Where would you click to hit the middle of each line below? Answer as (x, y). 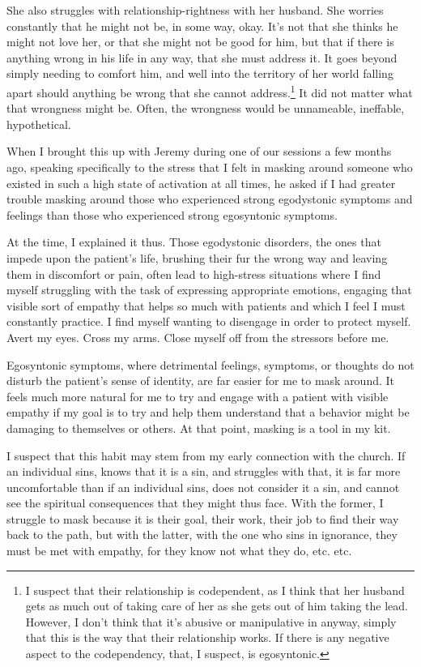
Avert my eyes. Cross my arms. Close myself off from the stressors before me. (198, 337)
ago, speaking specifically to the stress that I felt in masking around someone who (210, 167)
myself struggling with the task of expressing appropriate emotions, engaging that (209, 290)
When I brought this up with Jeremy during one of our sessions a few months (199, 151)
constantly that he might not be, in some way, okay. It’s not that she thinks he (202, 26)
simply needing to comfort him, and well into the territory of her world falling (200, 73)
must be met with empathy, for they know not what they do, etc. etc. (179, 551)
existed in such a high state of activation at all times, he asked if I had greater (201, 183)
